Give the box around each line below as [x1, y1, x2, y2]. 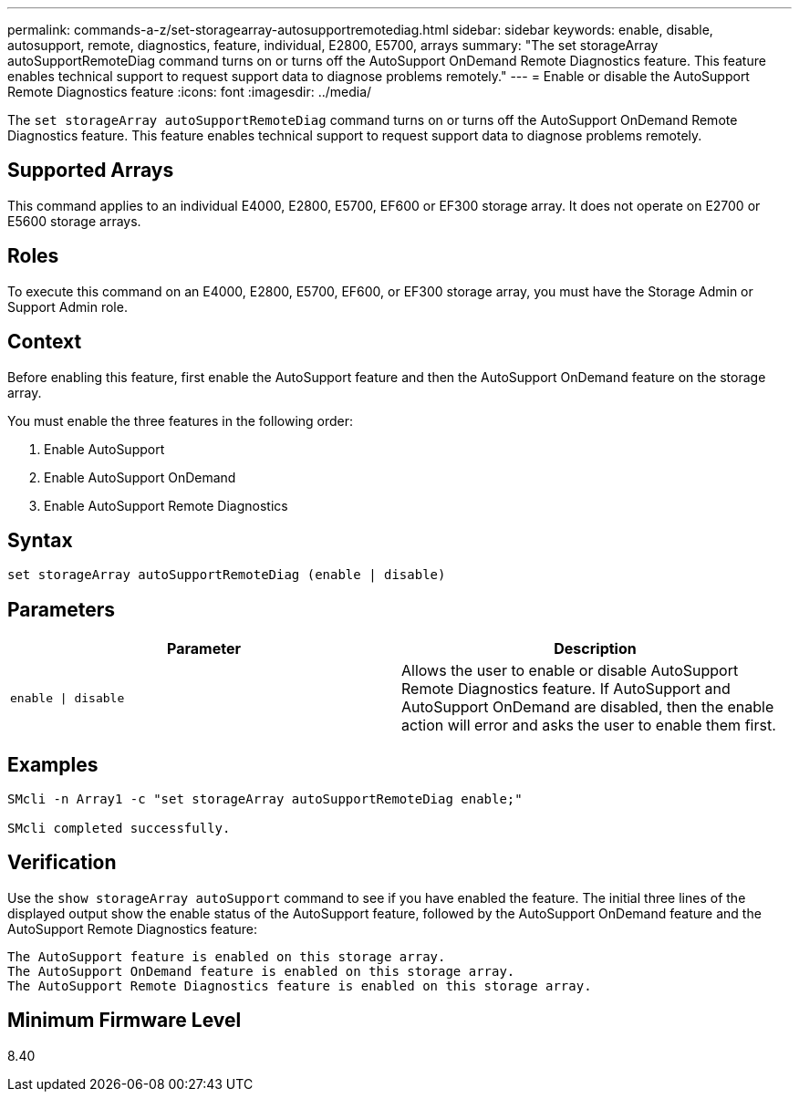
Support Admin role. [7, 298, 128, 315]
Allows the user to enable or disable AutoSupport [401, 661, 739, 680]
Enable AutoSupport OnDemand [44, 469, 236, 485]
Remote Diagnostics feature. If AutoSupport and [401, 679, 731, 699]
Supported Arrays [7, 159, 174, 182]
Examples [7, 752, 99, 776]
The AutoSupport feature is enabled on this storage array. [7, 949, 446, 964]
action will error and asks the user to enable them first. [401, 716, 776, 735]
